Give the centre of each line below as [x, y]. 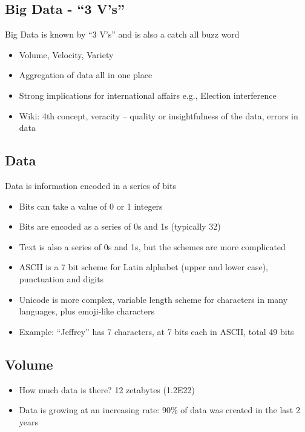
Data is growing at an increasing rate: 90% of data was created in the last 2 [159, 410]
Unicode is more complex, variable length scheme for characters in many [153, 299]
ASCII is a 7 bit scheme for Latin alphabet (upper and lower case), [143, 267]
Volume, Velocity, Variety [66, 54]
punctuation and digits [61, 278]
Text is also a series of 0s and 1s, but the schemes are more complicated [152, 246]
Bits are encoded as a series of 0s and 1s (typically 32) [120, 226]
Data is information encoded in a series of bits [90, 185]
